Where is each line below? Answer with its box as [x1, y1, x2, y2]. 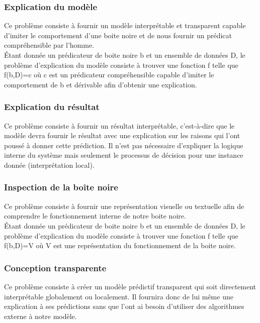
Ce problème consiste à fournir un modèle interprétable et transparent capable [4, 20, 246, 31]
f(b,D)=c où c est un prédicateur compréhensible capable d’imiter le [4, 69, 214, 80]
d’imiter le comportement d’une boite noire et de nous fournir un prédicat [4, 30, 232, 40]
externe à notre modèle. [4, 310, 77, 321]
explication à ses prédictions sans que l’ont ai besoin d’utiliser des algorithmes [4, 301, 244, 311]
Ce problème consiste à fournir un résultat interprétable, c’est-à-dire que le [4, 120, 235, 131]
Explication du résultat [4, 100, 100, 113]
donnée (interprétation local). [4, 159, 95, 170]
